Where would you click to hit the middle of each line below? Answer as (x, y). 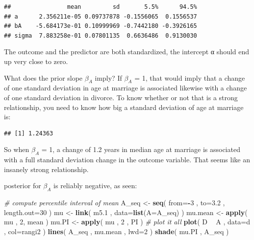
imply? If (108, 77)
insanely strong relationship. (46, 169)
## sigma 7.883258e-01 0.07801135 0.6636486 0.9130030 (101, 35)
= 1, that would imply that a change (190, 77)
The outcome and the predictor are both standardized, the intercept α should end (127, 52)
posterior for (23, 185)
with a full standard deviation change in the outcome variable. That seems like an (127, 160)
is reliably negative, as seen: (95, 185)
